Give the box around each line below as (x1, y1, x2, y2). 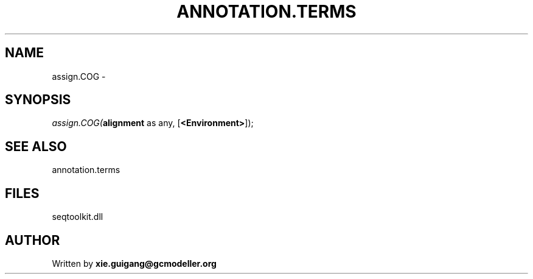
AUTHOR (5, 232, 60, 248)
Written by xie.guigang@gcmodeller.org (52, 258, 217, 269)
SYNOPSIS (5, 92, 71, 108)
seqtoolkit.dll (52, 211, 103, 222)
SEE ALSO (5, 138, 67, 154)
